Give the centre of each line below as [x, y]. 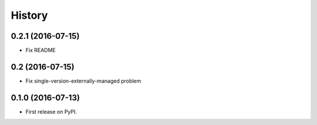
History [29, 15]
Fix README [41, 50]
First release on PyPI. [51, 112]
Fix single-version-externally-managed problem [83, 81]
